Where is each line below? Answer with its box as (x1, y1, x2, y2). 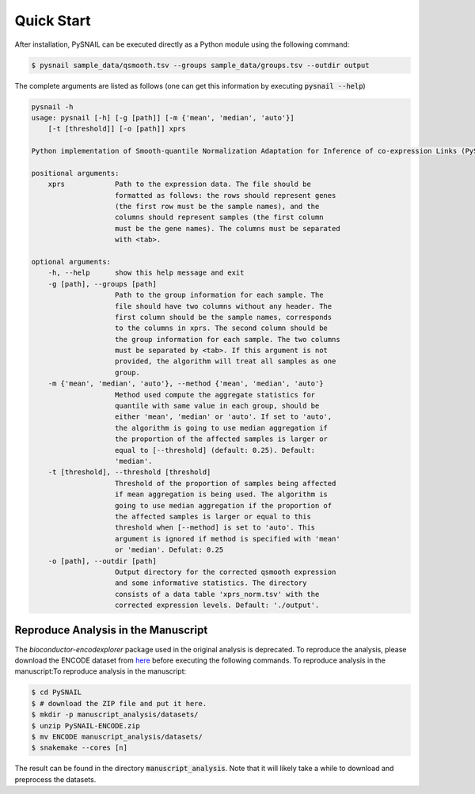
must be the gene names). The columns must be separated (115, 224, 340, 233)
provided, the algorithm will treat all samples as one (115, 357, 336, 366)
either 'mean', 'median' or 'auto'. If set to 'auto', (115, 412, 332, 421)
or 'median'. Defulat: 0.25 (115, 545, 224, 554)
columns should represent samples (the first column (115, 213, 324, 222)
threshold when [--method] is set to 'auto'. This (115, 523, 316, 532)
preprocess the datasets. (14, 774, 97, 784)
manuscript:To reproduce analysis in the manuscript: (14, 667, 187, 676)
